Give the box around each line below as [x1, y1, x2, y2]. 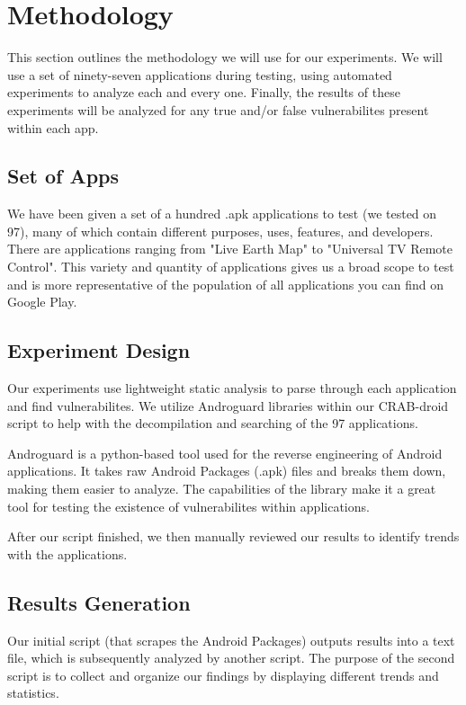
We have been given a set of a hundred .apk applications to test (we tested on [7, 204, 437, 223]
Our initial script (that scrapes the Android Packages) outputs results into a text [7, 630, 455, 649]
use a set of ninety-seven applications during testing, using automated [7, 65, 392, 84]
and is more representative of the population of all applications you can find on [7, 274, 444, 293]
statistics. [7, 683, 59, 702]
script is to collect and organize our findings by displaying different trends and [7, 665, 439, 684]
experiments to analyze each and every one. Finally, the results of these [7, 83, 400, 102]
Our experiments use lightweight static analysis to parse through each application [7, 379, 457, 397]
